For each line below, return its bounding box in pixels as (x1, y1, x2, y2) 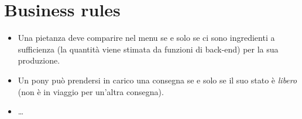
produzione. (18, 54, 60, 66)
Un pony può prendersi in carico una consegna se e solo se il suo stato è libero (18, 73, 297, 86)
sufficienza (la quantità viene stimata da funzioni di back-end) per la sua (18, 43, 279, 55)
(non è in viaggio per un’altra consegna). (18, 85, 164, 97)
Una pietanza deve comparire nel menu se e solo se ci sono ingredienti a (18, 32, 275, 44)
